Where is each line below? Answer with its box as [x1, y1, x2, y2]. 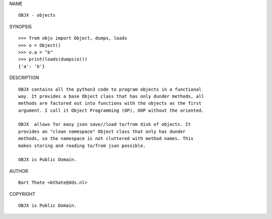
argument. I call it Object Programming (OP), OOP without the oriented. [18, 107, 205, 113]
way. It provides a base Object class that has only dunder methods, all [18, 93, 205, 99]
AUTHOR [9, 168, 28, 174]
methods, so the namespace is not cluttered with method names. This [18, 136, 194, 141]
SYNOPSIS [9, 23, 32, 30]
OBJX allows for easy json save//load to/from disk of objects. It [18, 121, 191, 127]
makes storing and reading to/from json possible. [18, 142, 146, 149]
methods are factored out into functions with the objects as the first [18, 101, 201, 106]
